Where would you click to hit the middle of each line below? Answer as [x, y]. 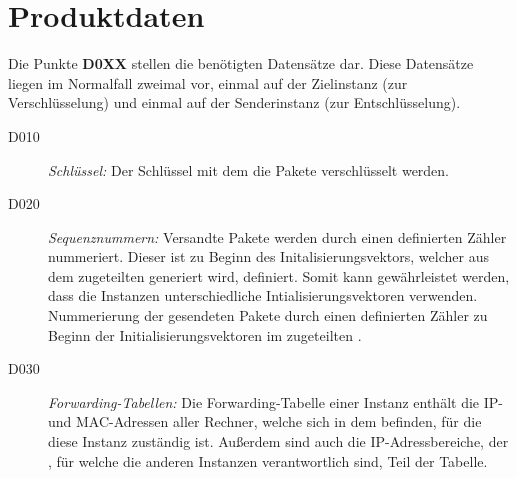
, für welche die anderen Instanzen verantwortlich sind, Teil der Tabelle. [268, 460]
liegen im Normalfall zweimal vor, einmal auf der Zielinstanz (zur [208, 82]
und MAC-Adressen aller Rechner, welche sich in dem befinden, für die [265, 421]
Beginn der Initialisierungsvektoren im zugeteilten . [205, 334]
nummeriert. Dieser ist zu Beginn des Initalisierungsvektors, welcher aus [268, 256]
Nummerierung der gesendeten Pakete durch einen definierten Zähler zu [268, 315]
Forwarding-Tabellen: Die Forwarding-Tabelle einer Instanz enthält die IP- [275, 401]
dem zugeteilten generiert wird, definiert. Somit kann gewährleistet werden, [279, 275]
